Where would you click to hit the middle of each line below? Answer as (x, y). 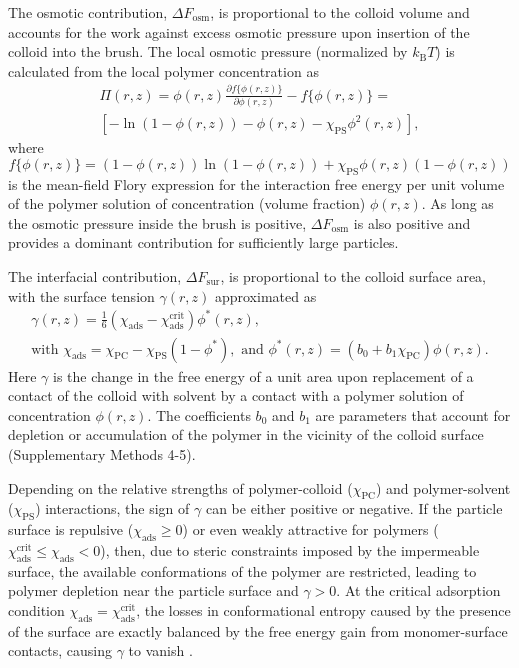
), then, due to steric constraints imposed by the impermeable (290, 550)
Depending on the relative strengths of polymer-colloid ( (180, 487)
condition (36, 610)
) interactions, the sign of (112, 508)
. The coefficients (199, 414)
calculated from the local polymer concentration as (163, 70)
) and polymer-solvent (443, 487)
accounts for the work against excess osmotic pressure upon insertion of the (239, 31)
